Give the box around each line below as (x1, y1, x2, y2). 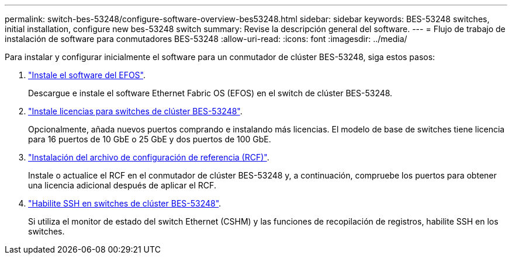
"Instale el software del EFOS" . (28, 70, 146, 80)
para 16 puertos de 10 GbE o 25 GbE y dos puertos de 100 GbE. (28, 134, 271, 144)
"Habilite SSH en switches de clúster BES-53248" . (28, 198, 222, 208)
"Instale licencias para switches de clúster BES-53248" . (28, 106, 243, 116)
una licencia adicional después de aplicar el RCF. (28, 180, 216, 190)
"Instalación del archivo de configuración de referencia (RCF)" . (28, 152, 269, 162)
